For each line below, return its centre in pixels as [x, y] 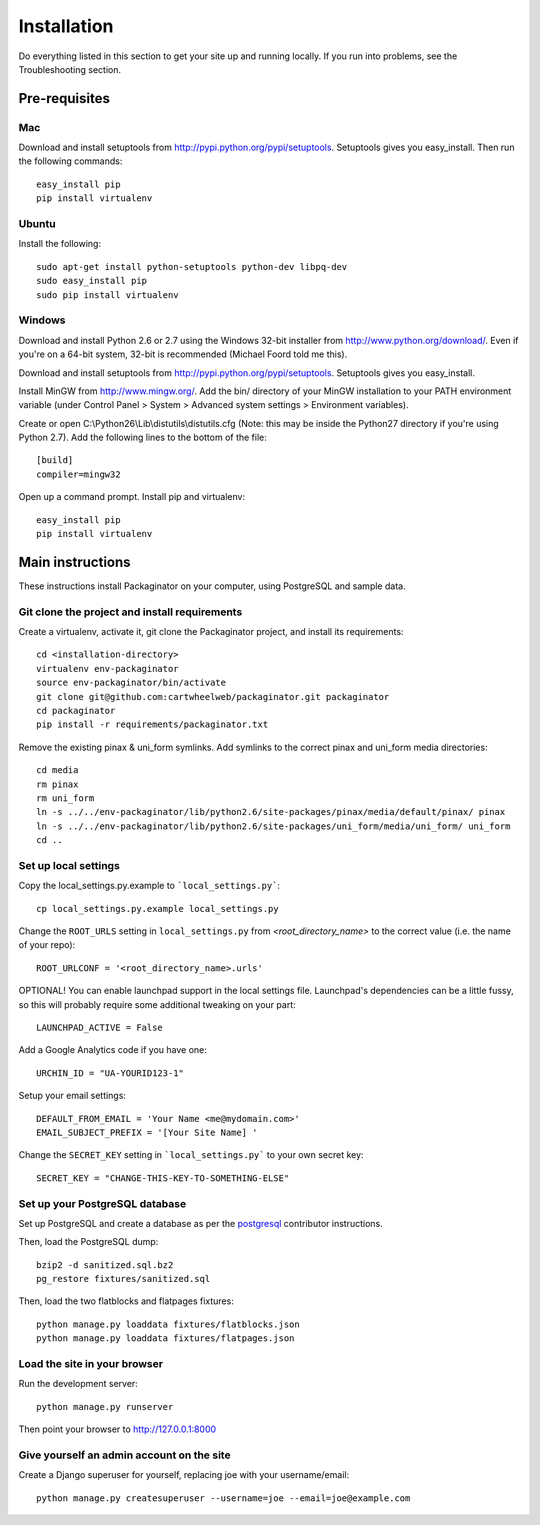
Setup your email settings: [72, 1096]
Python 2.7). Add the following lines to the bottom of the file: [142, 437]
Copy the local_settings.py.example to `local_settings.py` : [149, 886]
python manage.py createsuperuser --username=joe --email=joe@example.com [223, 1498]
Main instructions [74, 561]
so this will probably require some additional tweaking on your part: [157, 1004]
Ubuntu [37, 224]
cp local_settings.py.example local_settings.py [157, 908]
